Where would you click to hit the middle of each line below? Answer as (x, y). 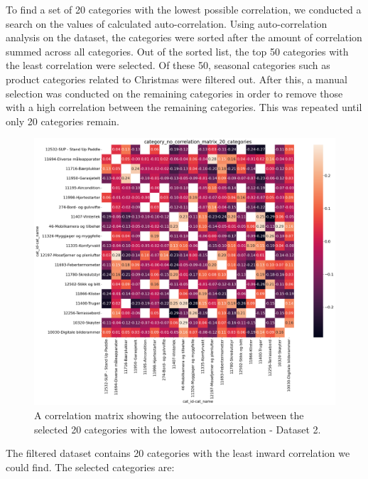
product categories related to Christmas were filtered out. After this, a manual (177, 79)
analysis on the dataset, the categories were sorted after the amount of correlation (184, 37)
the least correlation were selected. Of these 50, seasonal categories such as (168, 65)
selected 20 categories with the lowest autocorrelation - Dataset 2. (178, 429)
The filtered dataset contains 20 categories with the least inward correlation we (178, 453)
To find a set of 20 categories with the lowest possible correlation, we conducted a (184, 9)
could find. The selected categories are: (90, 467)
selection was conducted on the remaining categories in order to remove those (174, 93)
